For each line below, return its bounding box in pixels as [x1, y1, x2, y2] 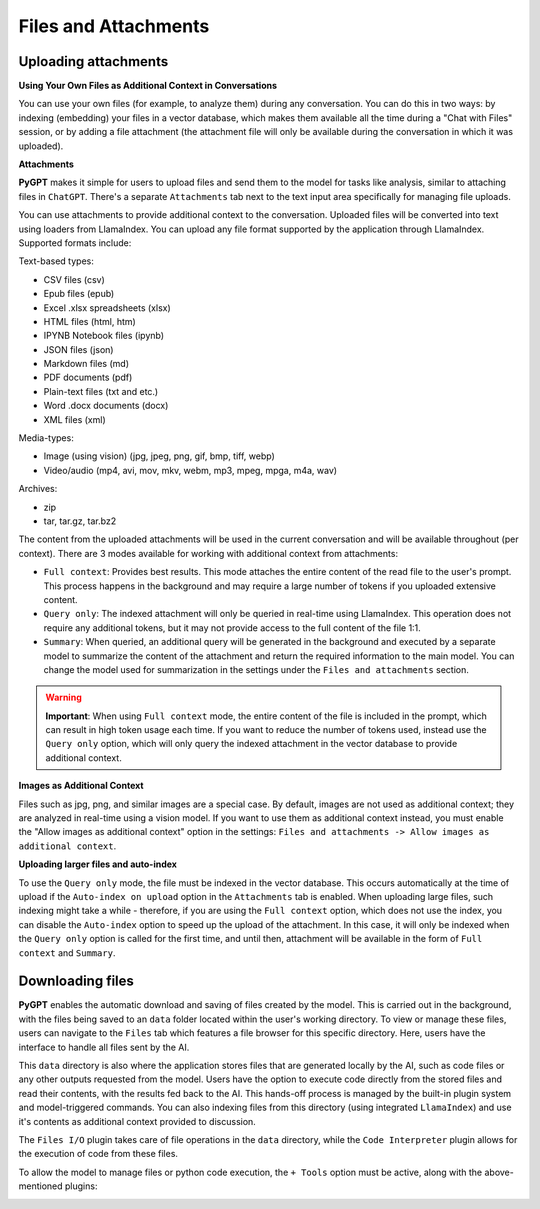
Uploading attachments [18, 53, 169, 70]
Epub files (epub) [43, 288, 115, 300]
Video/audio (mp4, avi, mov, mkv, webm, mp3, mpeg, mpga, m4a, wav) [43, 464, 338, 476]
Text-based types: [18, 255, 94, 267]
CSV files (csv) [43, 273, 105, 285]
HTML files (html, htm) [43, 315, 137, 327]
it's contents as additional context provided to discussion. [18, 1115, 257, 1127]
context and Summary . [18, 946, 116, 959]
